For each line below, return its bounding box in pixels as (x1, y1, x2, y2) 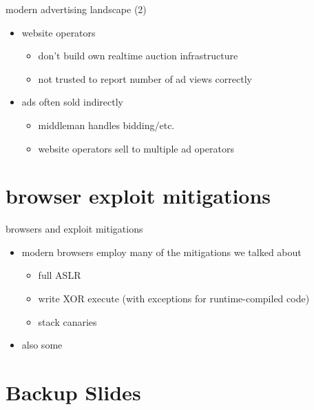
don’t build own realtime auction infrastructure (38, 48, 238, 63)
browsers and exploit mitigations (6, 222, 143, 236)
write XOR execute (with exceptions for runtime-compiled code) (38, 291, 310, 306)
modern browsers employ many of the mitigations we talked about (21, 244, 302, 259)
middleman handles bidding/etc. (38, 117, 175, 132)
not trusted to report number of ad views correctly (38, 71, 252, 86)
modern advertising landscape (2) (6, 2, 147, 16)
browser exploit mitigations (6, 182, 271, 210)
